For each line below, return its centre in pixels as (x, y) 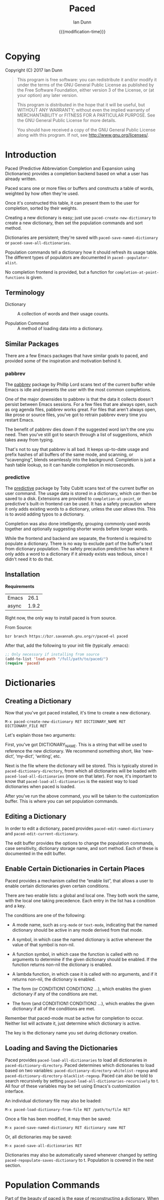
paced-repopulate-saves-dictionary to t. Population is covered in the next (79, 1160)
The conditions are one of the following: (45, 915)
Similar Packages (32, 344)
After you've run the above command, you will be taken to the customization (82, 796)
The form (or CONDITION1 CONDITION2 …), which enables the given (82, 988)
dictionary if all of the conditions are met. (54, 1009)
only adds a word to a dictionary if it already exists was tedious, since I (76, 554)
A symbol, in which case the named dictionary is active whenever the (82, 939)
